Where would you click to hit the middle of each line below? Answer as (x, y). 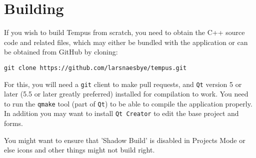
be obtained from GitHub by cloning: (61, 52)
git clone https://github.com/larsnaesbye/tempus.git (95, 68)
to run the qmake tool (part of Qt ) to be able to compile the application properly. (128, 103)
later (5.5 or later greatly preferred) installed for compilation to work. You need (126, 94)
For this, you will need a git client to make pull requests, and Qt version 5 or (123, 84)
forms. (13, 123)
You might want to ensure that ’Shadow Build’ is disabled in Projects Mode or (125, 140)
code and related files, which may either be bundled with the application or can (126, 42)
